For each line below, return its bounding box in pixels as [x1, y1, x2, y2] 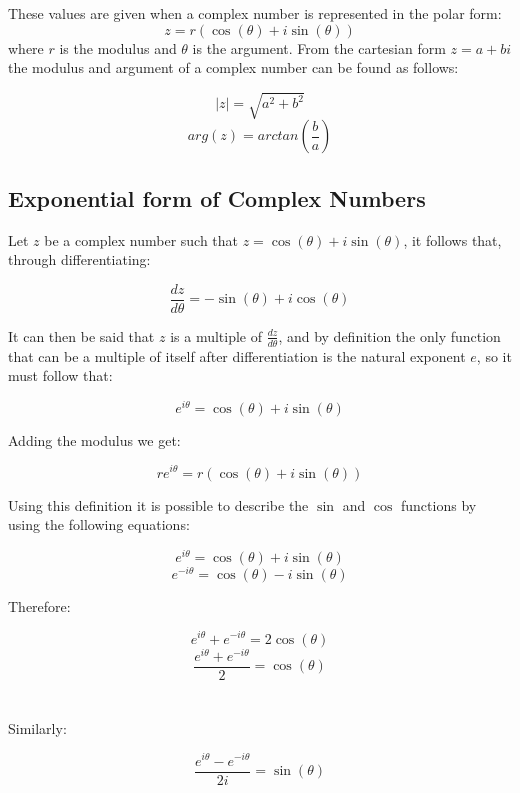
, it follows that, [403, 229, 502, 250]
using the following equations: [8, 514, 190, 535]
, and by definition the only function [278, 325, 501, 346]
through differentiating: [8, 249, 151, 270]
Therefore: [8, 595, 71, 616]
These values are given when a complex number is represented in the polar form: [8, 3, 502, 23]
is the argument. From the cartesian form [192, 37, 446, 58]
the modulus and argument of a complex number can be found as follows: [8, 57, 459, 78]
